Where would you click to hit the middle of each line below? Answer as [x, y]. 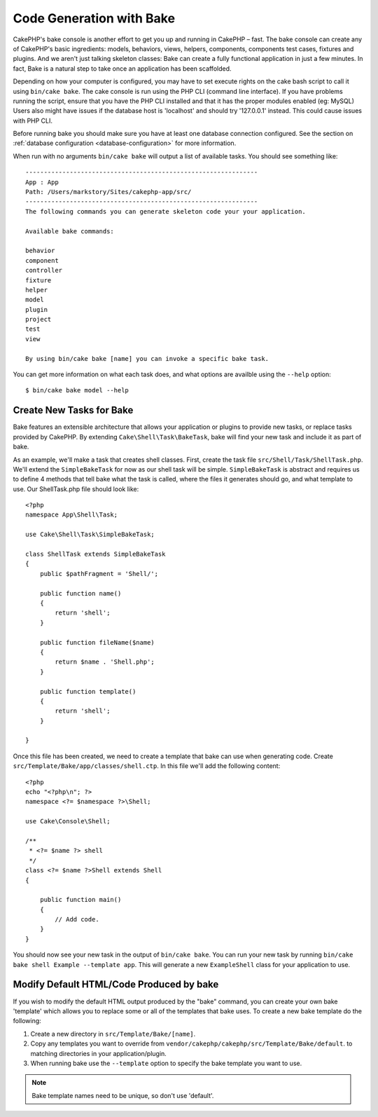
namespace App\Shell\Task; [72, 515]
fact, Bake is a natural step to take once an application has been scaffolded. [122, 68]
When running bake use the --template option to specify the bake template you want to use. [166, 1063]
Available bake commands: [70, 231]
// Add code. [77, 919]
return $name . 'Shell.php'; [105, 662]
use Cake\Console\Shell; [68, 821]
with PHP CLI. [33, 121]
